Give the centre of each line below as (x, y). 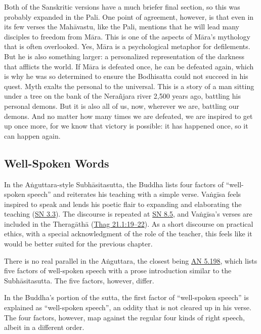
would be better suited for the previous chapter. (78, 244)
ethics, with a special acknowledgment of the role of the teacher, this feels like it (128, 234)
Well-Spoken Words (57, 163)
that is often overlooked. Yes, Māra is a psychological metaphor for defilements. (127, 46)
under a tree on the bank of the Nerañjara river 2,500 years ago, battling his (122, 96)
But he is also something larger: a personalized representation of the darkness (124, 56)
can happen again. (32, 135)
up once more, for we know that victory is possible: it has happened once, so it (126, 126)
